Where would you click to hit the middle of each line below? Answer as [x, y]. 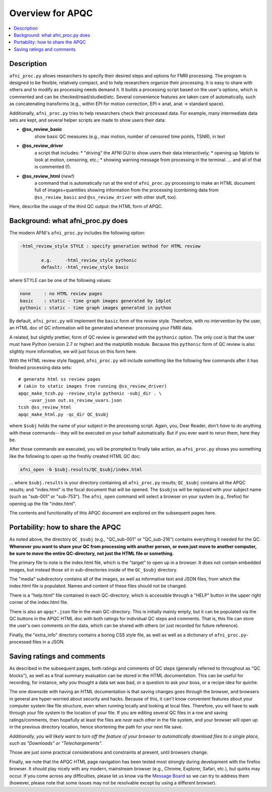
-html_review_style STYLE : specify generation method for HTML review [110, 246]
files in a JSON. [49, 642]
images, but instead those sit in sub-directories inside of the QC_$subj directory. [93, 569]
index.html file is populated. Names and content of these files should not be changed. [98, 586]
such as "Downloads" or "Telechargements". [56, 743]
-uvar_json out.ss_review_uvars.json [75, 400]
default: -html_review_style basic [85, 267]
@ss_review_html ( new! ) [48, 176]
